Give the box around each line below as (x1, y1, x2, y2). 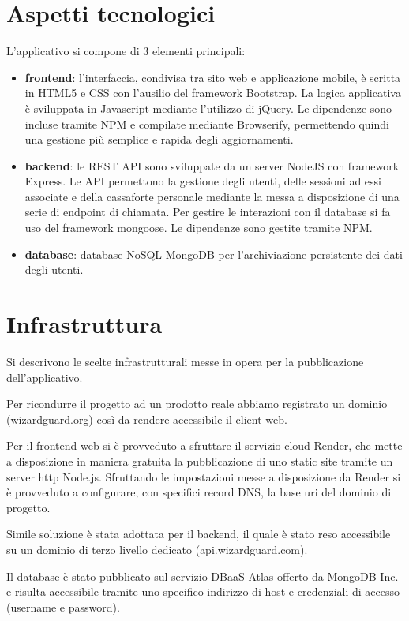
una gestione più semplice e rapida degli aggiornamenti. (24, 131, 294, 148)
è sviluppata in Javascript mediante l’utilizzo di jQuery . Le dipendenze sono (24, 99, 392, 116)
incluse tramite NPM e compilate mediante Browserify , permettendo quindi (24, 115, 389, 132)
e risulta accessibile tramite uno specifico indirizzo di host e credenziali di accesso (6, 583, 400, 600)
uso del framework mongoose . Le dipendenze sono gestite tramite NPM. (24, 219, 373, 236)
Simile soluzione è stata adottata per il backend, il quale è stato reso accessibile (6, 526, 391, 542)
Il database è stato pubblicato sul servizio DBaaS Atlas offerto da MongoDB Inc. (6, 567, 399, 584)
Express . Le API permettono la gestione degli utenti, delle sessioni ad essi (24, 173, 381, 189)
